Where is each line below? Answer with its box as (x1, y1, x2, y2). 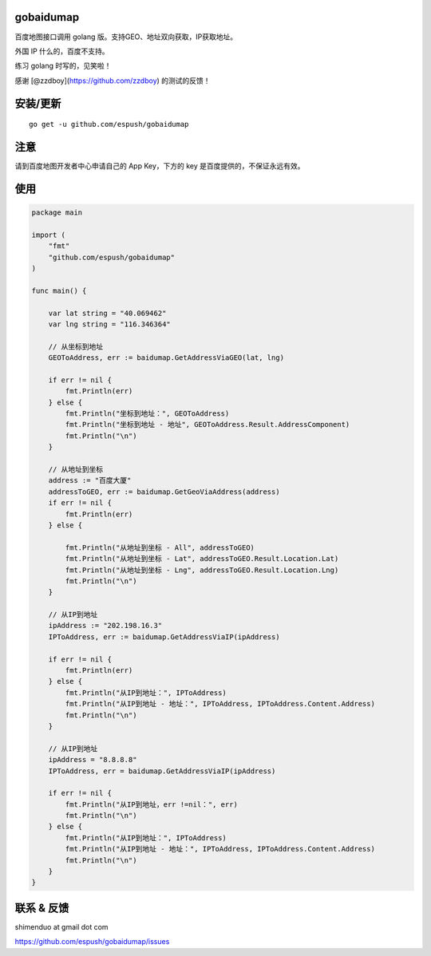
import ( (31, 230, 66, 239)
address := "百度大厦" (48, 476, 132, 485)
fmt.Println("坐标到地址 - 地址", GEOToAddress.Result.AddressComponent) (65, 420, 350, 429)
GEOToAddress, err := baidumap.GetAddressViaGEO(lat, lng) (48, 354, 285, 362)
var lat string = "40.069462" (48, 308, 167, 318)
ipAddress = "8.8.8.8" (48, 755, 137, 764)
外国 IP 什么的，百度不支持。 (14, 46, 109, 56)
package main (31, 208, 83, 217)
